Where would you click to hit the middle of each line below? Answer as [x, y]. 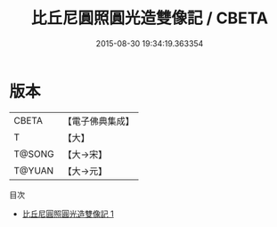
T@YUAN [34, 170]
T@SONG [34, 154]
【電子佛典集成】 [99, 121]
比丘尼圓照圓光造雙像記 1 [68, 214]
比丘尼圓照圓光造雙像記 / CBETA [150, 18]
